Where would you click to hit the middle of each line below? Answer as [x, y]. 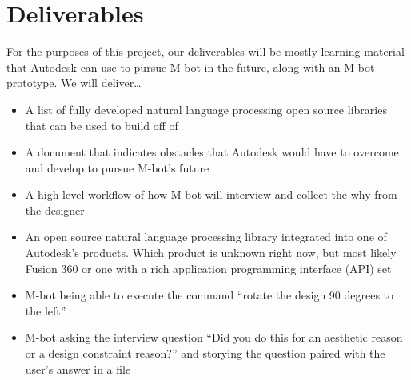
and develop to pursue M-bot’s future [117, 167]
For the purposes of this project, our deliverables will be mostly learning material [205, 51]
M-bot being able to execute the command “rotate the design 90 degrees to [209, 295]
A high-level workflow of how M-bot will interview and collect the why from [211, 194]
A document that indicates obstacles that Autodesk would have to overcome [212, 152]
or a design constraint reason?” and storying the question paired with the [205, 353]
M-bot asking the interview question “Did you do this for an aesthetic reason [214, 337]
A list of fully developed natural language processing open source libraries [206, 109]
